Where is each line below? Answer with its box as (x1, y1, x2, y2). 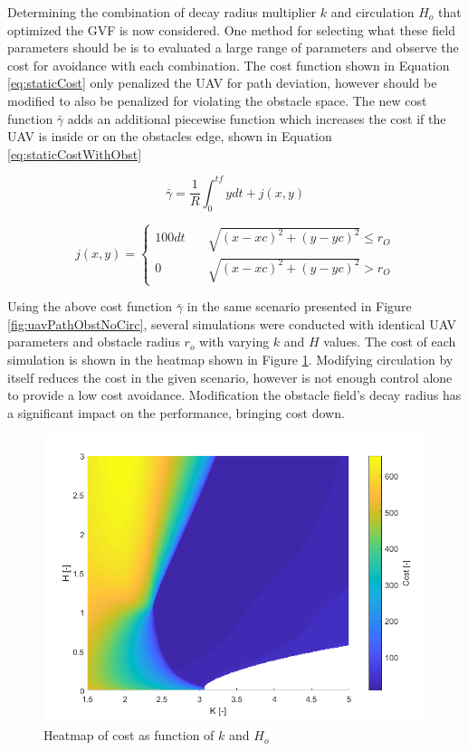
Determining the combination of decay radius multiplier (7, 3, 317, 21)
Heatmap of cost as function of (43, 726, 215, 745)
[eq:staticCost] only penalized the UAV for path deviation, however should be (7, 73, 437, 92)
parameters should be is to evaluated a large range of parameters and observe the (7, 38, 459, 57)
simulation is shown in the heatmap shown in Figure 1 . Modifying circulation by (7, 350, 454, 369)
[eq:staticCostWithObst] (7, 144, 142, 163)
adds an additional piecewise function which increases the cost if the (67, 109, 446, 128)
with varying (199, 332, 270, 351)
